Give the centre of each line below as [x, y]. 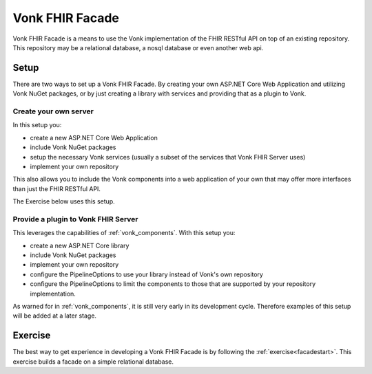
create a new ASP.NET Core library [80, 245]
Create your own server [53, 111]
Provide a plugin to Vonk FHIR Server [75, 219]
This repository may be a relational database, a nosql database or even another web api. [138, 47]
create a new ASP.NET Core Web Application [94, 137]
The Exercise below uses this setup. [64, 201]
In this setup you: [37, 125]
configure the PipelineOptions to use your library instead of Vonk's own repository [146, 274]
